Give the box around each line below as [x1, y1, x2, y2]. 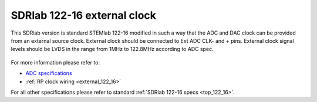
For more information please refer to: [11, 59, 100, 66]
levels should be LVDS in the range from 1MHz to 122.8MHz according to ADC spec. [11, 46, 214, 53]
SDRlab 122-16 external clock [11, 9, 157, 22]
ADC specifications [25, 70, 73, 77]
